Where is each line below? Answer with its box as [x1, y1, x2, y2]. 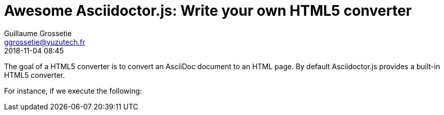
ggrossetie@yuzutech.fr [4, 37, 85, 46]
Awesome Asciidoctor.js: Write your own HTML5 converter [4, 2, 412, 19]
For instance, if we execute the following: [4, 86, 142, 95]
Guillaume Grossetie [4, 28, 72, 38]
